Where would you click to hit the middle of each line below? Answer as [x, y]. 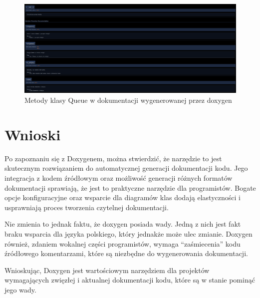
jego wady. [20, 289]
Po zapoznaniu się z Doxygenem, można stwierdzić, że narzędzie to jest [113, 158]
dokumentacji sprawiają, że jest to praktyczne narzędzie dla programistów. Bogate [130, 187]
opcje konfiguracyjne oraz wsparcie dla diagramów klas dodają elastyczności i [123, 197]
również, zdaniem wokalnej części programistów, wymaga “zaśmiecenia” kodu [123, 243]
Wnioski [33, 134]
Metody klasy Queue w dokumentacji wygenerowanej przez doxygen [128, 100]
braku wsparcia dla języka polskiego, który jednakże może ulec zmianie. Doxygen [129, 233]
